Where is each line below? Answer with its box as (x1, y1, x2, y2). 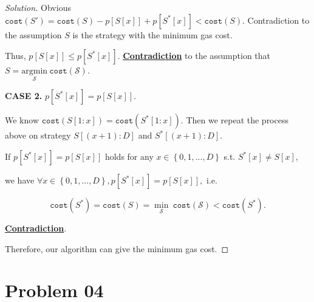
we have (5, 174, 35, 186)
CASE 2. (5, 89, 43, 102)
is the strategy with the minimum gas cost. (72, 28, 233, 41)
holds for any (104, 150, 154, 162)
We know (5, 114, 39, 126)
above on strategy (5, 129, 71, 142)
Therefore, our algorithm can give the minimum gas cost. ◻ (5, 242, 229, 255)
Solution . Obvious (5, 1, 71, 13)
